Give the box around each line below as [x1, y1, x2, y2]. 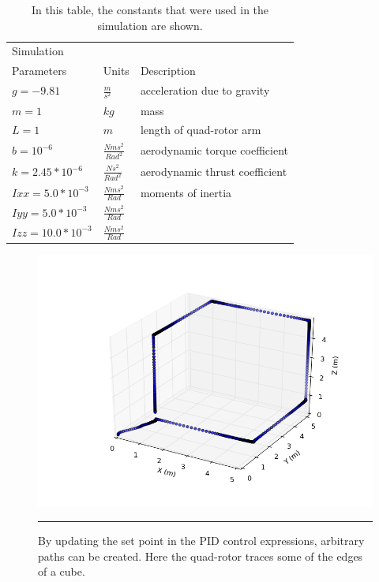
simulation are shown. [97, 17, 203, 33]
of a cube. [38, 563, 85, 580]
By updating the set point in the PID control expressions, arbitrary [38, 532, 365, 549]
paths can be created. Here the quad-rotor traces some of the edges [38, 547, 363, 564]
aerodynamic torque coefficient [140, 142, 288, 159]
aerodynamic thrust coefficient [140, 163, 287, 180]
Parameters [12, 62, 67, 79]
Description [140, 62, 196, 79]
